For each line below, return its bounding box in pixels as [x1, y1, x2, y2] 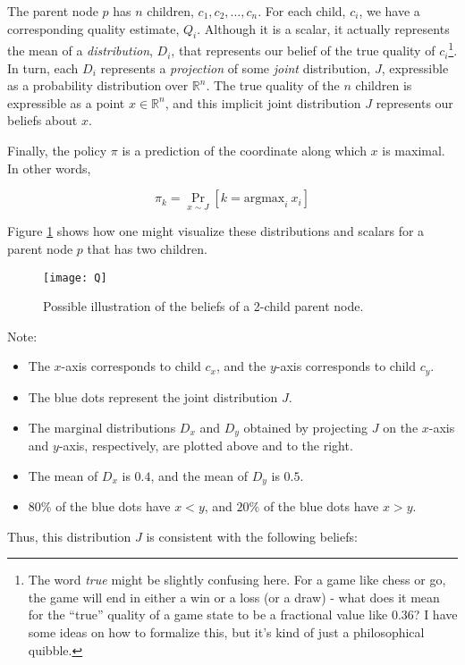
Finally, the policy [7, 141, 107, 160]
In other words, [7, 158, 91, 177]
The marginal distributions [28, 417, 176, 436]
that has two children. [87, 240, 207, 258]
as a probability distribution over [7, 76, 189, 95]
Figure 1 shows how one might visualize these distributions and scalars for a [7, 222, 425, 240]
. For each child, [258, 2, 346, 20]
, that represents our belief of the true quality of [171, 41, 435, 60]
